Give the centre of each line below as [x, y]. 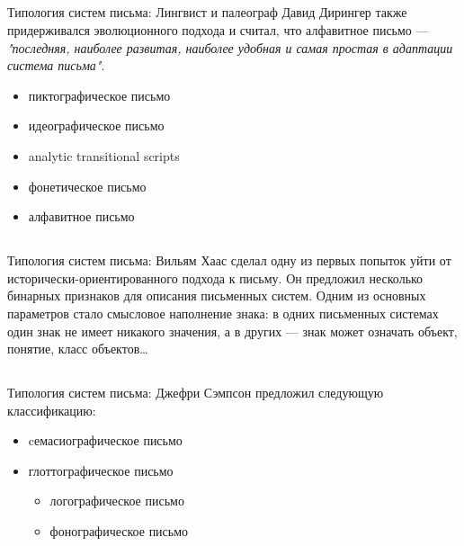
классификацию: [52, 410]
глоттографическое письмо [101, 470]
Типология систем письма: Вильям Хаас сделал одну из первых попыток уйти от [229, 260]
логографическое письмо [117, 501]
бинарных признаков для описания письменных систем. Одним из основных [217, 295]
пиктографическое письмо [99, 95]
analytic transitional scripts [104, 155]
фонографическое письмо [119, 531]
